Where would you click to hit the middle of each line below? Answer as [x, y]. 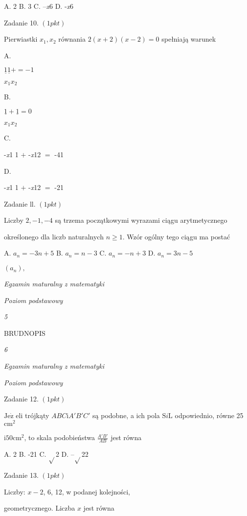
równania [72, 39]
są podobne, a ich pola [126, 415]
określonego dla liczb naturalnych [54, 236]
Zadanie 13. [21, 475]
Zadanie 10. [21, 22]
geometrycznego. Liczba [40, 508]
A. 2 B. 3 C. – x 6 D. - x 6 [39, 6]
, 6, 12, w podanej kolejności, [87, 491]
